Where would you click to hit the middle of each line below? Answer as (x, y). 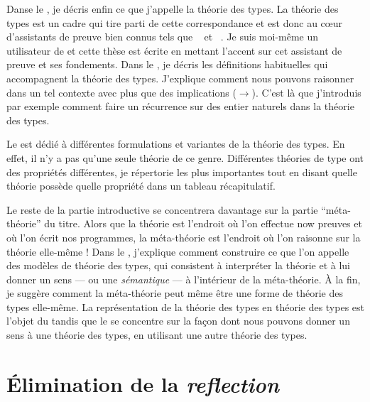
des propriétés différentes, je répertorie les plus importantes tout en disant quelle (182, 172)
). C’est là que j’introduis (306, 92)
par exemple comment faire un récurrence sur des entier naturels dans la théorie (180, 106)
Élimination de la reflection (143, 384)
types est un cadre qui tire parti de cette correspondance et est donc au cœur (175, 22)
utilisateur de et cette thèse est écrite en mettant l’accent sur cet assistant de (174, 50)
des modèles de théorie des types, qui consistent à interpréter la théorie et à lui (178, 265)
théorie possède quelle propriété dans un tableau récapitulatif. (141, 186)
